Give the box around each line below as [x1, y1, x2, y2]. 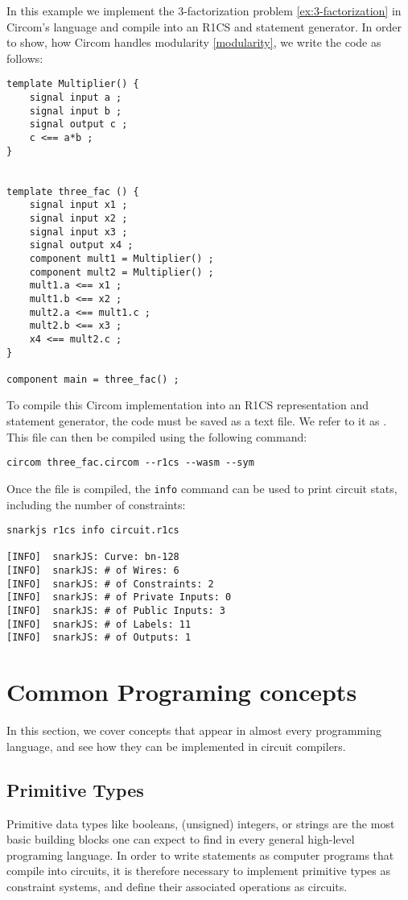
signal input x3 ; [29, 226, 128, 238]
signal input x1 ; [29, 199, 128, 211]
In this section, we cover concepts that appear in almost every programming [6, 722, 381, 739]
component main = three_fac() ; [6, 373, 179, 385]
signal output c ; [29, 118, 128, 131]
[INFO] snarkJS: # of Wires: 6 [6, 565, 179, 577]
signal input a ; [29, 92, 122, 104]
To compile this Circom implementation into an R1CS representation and [6, 396, 369, 413]
